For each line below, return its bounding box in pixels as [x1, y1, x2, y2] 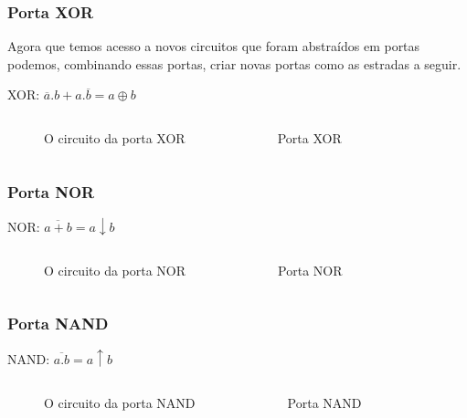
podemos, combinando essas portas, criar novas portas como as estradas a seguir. [7, 54, 462, 73]
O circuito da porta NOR [44, 260, 186, 279]
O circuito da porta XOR [44, 129, 186, 147]
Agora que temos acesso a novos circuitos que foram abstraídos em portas [7, 37, 420, 56]
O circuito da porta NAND [44, 392, 196, 412]
